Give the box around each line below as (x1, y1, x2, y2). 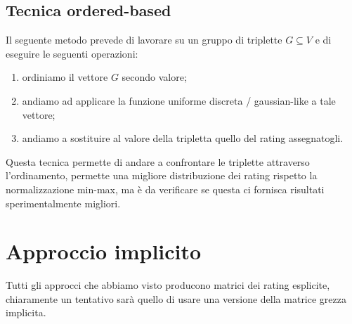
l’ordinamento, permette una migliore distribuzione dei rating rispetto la (6, 168, 318, 183)
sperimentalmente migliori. (6, 195, 121, 210)
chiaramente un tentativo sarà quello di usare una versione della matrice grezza (6, 291, 346, 306)
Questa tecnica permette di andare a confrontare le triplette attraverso (6, 154, 310, 169)
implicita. (6, 305, 46, 320)
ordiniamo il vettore (22, 70, 108, 84)
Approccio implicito (6, 237, 202, 266)
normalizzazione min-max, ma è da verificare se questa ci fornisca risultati (6, 181, 325, 196)
